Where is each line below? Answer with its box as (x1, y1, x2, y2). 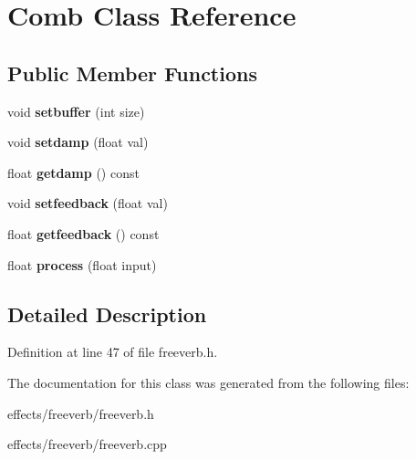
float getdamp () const (7, 162, 140, 182)
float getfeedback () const (7, 224, 160, 243)
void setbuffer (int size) (7, 101, 145, 120)
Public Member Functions (7, 58, 257, 87)
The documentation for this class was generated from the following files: (7, 372, 410, 392)
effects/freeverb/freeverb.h (7, 403, 154, 423)
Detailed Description (7, 299, 207, 328)
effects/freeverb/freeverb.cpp (7, 434, 167, 454)
